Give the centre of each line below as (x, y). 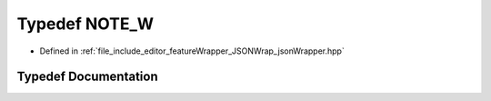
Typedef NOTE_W (85, 24)
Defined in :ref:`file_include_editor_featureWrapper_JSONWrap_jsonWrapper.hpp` (192, 51)
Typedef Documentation (87, 77)
